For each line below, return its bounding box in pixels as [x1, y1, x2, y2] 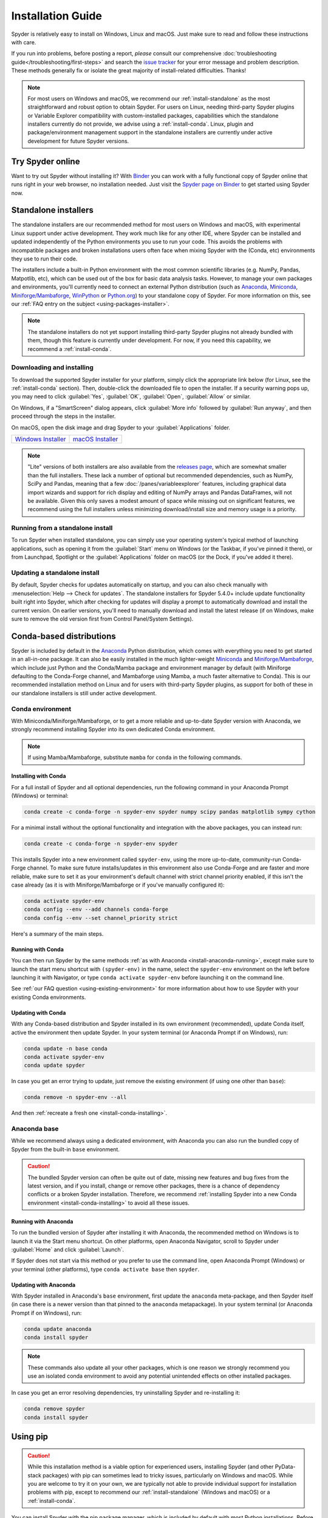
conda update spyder [24, 1062, 85, 1069]
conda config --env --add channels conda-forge [24, 906, 168, 913]
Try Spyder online [11, 156, 80, 166]
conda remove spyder [24, 1406, 85, 1412]
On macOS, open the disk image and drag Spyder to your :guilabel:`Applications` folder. [11, 424, 231, 431]
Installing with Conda [11, 772, 66, 780]
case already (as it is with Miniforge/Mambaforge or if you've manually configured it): [11, 881, 225, 889]
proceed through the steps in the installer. [11, 413, 116, 420]
